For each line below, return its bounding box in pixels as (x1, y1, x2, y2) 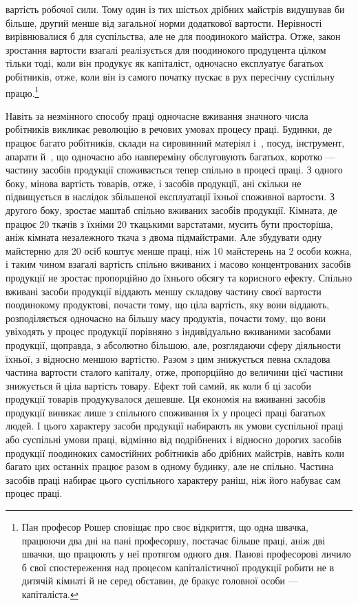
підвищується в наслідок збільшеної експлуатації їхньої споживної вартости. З (6, 189, 335, 204)
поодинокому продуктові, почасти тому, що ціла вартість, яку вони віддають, (6, 297, 330, 312)
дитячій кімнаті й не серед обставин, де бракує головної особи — (21, 573, 298, 588)
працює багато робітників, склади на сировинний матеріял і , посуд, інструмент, (6, 136, 345, 149)
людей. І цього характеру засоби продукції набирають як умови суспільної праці (6, 418, 344, 433)
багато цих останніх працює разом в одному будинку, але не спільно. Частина (6, 459, 334, 474)
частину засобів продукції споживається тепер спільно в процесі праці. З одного (6, 162, 343, 177)
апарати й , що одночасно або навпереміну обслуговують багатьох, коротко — (6, 149, 335, 163)
